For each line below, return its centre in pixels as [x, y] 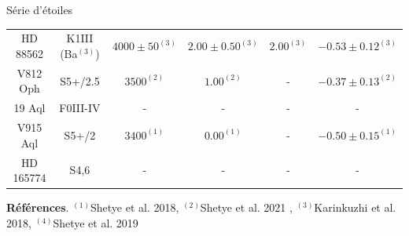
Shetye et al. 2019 [96, 222]
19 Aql [29, 108]
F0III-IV [80, 108]
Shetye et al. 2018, [134, 207]
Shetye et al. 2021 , [246, 207]
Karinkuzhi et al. [355, 207]
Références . [38, 207]
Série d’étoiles [40, 9]
